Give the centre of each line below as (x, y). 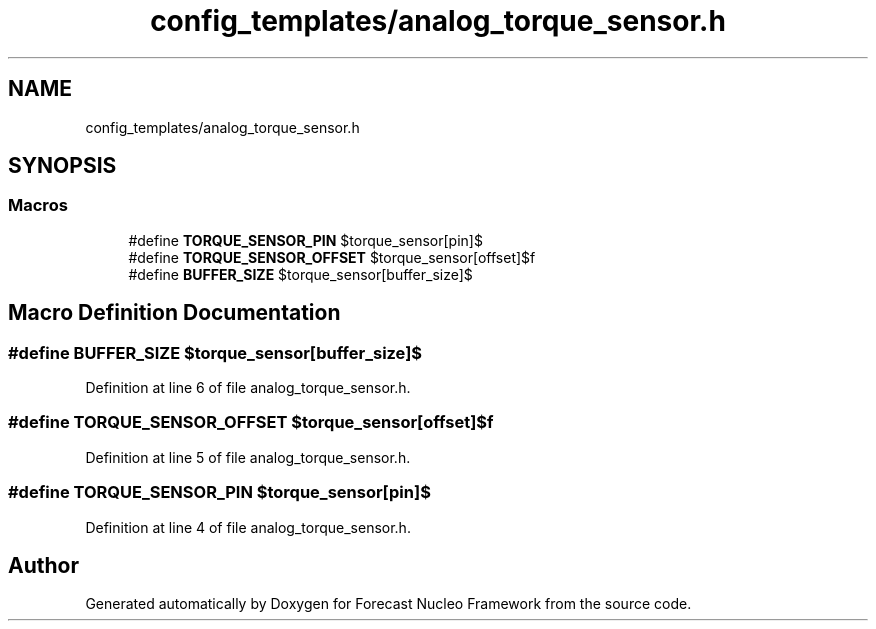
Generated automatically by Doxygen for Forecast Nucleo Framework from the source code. (388, 604)
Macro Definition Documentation (174, 313)
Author (43, 565)
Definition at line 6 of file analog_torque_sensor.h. (248, 388)
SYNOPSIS (62, 166)
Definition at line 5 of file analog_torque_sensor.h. (248, 457)
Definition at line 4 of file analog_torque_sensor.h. (248, 527)
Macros (38, 205)
